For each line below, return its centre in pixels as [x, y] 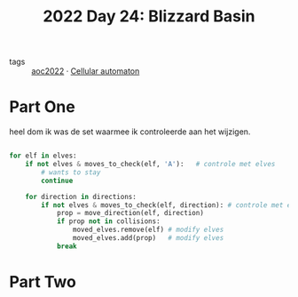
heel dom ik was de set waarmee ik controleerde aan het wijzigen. [130, 132]
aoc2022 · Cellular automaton [86, 71]
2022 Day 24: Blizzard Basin [149, 16]
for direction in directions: [81, 197]
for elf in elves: [43, 156]
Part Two [43, 281]
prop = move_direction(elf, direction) [130, 213]
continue [57, 181]
